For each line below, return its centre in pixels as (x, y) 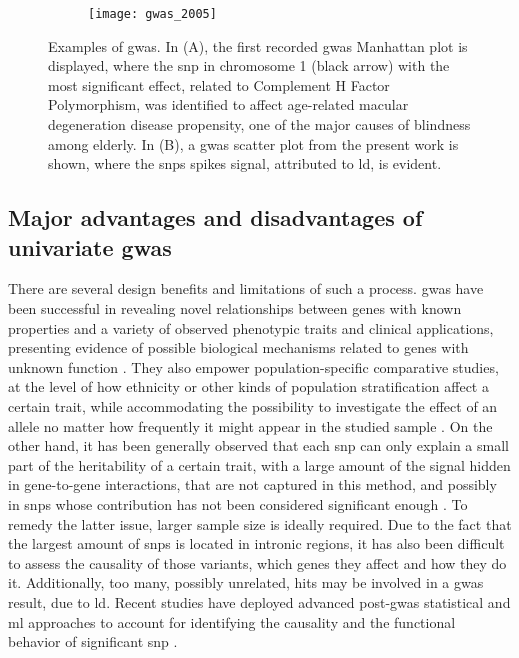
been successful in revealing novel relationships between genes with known (235, 308)
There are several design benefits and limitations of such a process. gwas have (246, 288)
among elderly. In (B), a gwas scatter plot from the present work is (253, 143)
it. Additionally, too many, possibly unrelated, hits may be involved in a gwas (246, 582)
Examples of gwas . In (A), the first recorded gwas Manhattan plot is (258, 45)
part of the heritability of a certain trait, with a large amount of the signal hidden (259, 464)
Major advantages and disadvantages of (215, 217)
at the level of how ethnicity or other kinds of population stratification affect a (248, 386)
